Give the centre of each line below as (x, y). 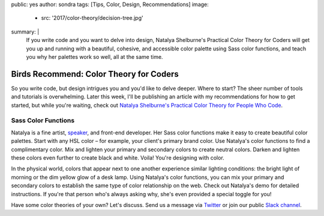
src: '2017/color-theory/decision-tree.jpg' (92, 18)
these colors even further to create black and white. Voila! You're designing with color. (118, 157)
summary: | (25, 31)
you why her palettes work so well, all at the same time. (94, 56)
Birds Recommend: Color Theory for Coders (95, 74)
